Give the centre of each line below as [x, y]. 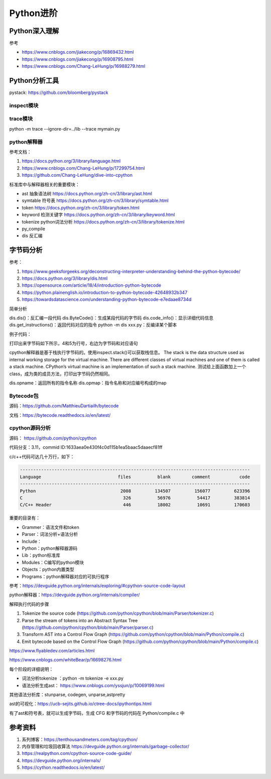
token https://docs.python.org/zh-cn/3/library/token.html [81, 207]
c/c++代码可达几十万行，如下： [42, 457]
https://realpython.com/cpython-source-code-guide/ [77, 753]
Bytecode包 [24, 396]
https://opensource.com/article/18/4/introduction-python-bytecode [92, 285]
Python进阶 [33, 13]
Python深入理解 [34, 31]
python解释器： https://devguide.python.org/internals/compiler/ [75, 595]
